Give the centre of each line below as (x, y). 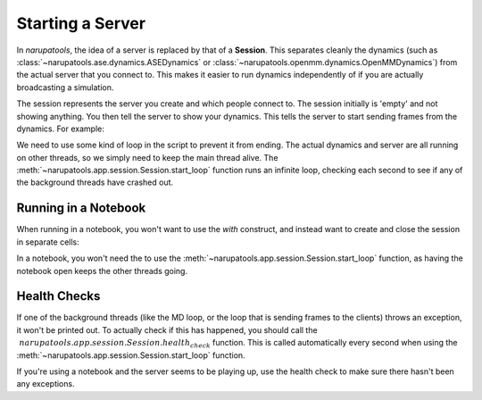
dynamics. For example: (60, 129)
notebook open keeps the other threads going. (102, 271)
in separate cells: (48, 242)
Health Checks (58, 296)
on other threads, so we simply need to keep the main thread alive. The (147, 157)
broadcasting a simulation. (65, 87)
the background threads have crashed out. (95, 182)
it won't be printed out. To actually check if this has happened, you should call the (167, 329)
